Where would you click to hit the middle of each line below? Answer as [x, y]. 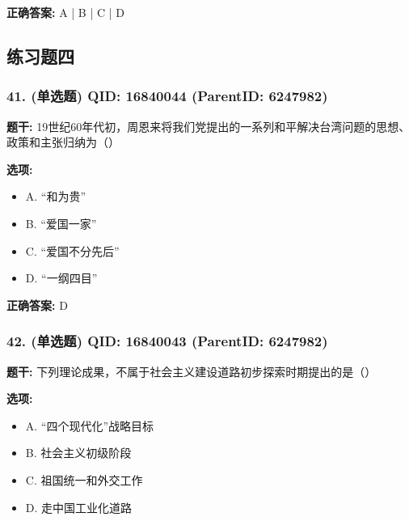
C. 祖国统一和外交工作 [84, 479]
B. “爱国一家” [61, 223]
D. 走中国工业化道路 [79, 507]
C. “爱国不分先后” [72, 250]
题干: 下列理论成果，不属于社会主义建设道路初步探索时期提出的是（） [192, 371]
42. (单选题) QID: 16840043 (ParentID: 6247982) [167, 341]
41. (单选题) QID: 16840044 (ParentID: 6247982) [167, 96]
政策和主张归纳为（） [63, 142]
